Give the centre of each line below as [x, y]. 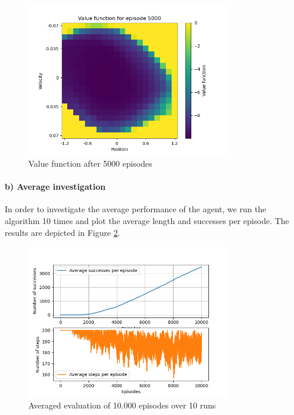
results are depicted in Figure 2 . [63, 232]
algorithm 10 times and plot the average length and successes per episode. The [147, 220]
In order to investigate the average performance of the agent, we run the [135, 209]
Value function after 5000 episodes [90, 163]
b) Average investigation [55, 187]
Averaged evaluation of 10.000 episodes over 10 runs [122, 405]
